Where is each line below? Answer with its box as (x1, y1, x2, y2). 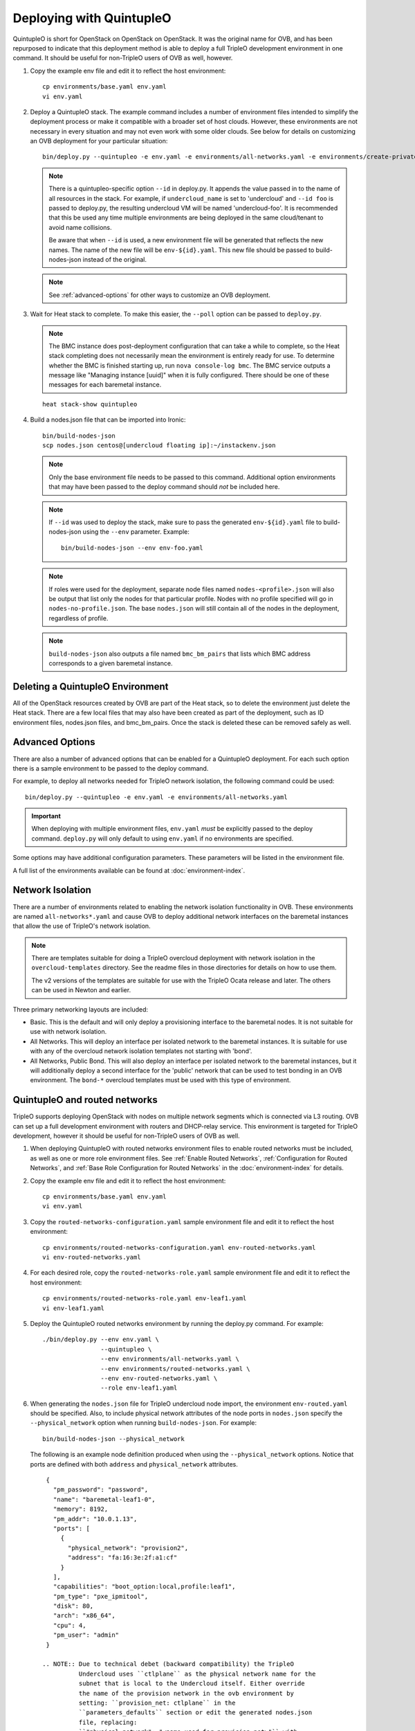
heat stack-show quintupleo (42, 400, 138, 408)
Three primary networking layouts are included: (12, 1005, 149, 1014)
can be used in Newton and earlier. (31, 986, 131, 994)
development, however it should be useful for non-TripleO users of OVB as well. (12, 1132, 240, 1140)
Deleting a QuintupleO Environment (12, 681, 169, 692)
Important (31, 812, 62, 820)
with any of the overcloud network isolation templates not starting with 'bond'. (30, 1047, 252, 1055)
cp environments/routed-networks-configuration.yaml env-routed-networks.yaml (42, 1244, 316, 1251)
